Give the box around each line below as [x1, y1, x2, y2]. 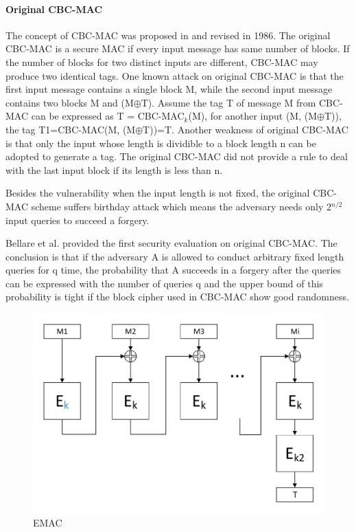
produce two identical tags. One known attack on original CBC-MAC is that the [5, 68, 344, 82]
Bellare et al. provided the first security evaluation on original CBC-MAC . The [5, 236, 337, 250]
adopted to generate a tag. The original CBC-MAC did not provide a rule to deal [5, 149, 348, 164]
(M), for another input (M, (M [188, 109, 318, 123]
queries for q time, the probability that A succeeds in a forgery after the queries [5, 263, 342, 277]
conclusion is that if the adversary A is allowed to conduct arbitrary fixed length [5, 249, 344, 263]
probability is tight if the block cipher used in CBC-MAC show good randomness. [5, 289, 349, 304]
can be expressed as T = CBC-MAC [31, 109, 185, 123]
